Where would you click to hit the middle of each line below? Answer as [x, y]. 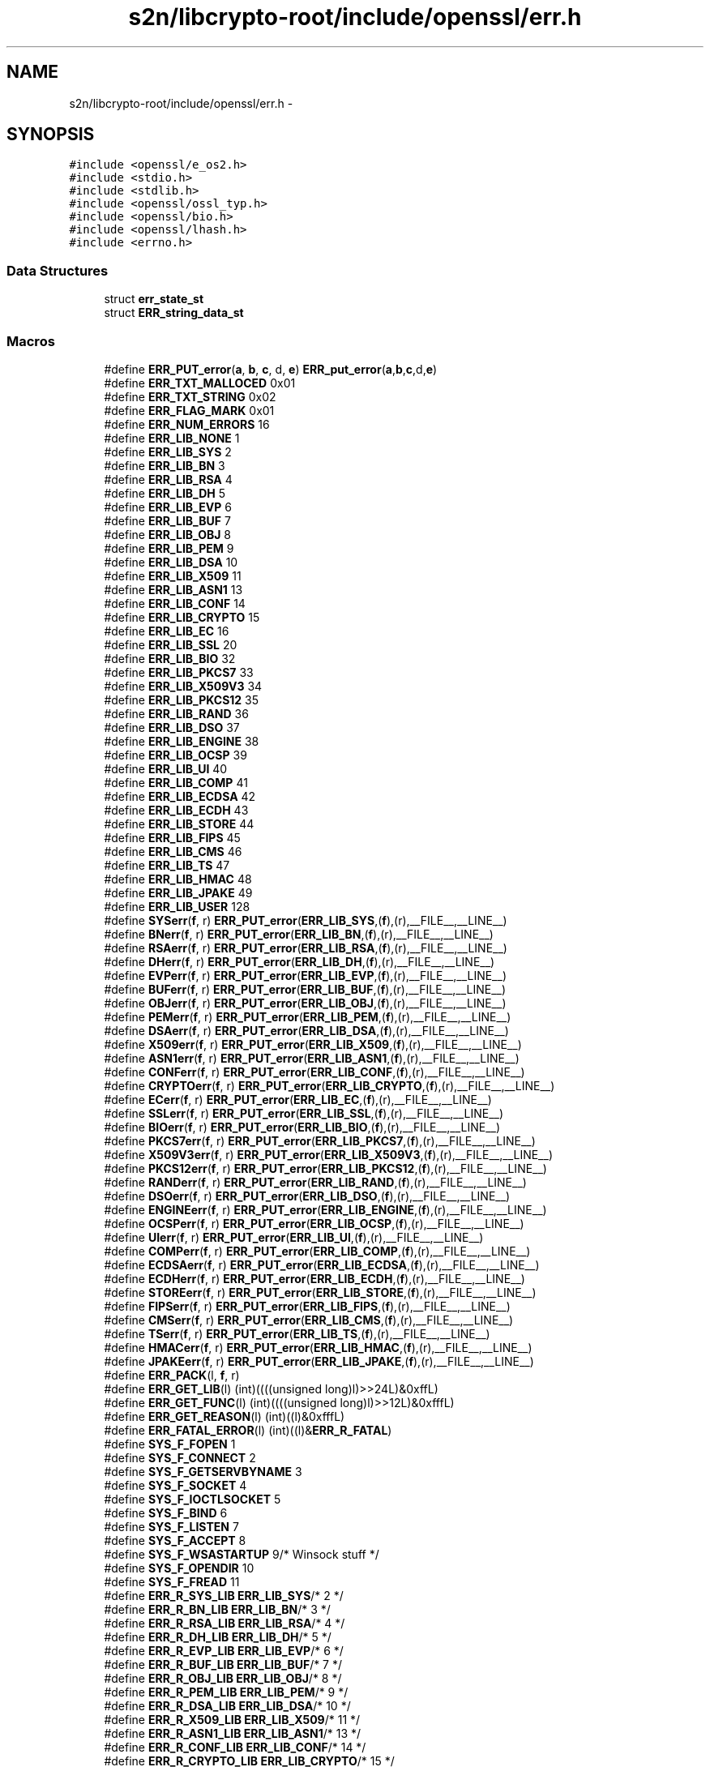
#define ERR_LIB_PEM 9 [169, 548]
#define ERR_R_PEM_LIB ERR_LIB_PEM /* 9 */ [226, 1692]
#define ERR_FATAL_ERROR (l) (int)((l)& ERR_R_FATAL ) [248, 1430]
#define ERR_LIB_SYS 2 [168, 451]
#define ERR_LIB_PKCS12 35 [182, 700]
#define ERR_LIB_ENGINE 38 [182, 741]
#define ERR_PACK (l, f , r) [172, 1375]
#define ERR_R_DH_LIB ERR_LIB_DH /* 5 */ [218, 1637]
